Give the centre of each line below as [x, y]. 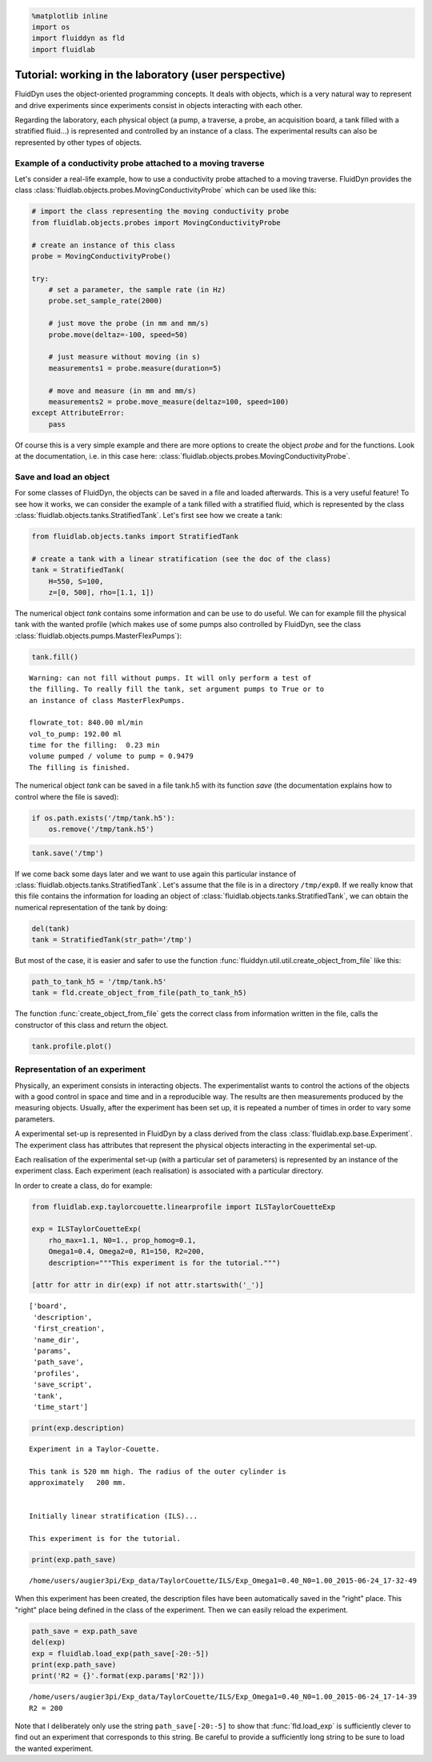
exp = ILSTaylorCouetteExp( [86, 1229]
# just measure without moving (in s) [124, 357]
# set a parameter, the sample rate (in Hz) [137, 290]
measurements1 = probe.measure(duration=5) [135, 368]
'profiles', [56, 1373]
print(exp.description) [78, 1428]
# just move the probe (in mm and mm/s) [129, 323]
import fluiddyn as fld [78, 38]
